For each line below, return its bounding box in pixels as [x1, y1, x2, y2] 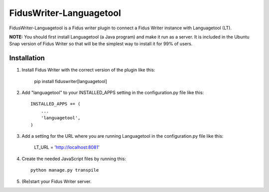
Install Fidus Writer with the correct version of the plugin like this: [21, 67, 155, 73]
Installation [9, 54, 45, 62]
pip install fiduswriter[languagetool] [34, 78, 107, 84]
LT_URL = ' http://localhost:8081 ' [34, 144, 100, 150]
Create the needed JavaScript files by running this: [21, 156, 127, 162]
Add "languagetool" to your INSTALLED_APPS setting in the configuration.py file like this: [21, 90, 204, 96]
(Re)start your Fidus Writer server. [21, 178, 92, 184]
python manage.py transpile [30, 167, 99, 173]
